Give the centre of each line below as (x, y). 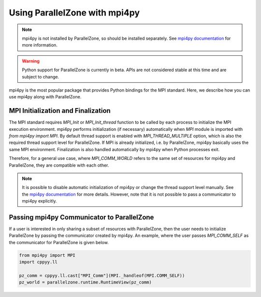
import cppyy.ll (38, 262)
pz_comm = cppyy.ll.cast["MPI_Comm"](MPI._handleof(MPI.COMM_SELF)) (102, 275)
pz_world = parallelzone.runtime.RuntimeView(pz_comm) (85, 282)
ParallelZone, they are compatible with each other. (59, 165)
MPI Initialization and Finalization (60, 111)
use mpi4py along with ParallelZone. (45, 97)
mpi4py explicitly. (39, 201)
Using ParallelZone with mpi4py (74, 13)
